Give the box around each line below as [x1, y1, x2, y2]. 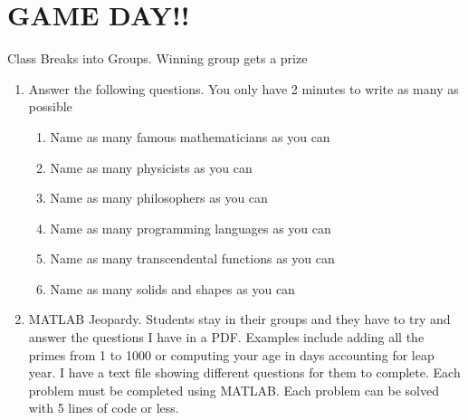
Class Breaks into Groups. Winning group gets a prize [7, 49, 308, 68]
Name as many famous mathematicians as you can [50, 127, 330, 146]
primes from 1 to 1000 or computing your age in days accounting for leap [28, 345, 435, 364]
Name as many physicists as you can [50, 157, 253, 177]
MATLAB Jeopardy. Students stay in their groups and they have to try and [28, 310, 451, 329]
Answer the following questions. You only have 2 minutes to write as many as [28, 79, 459, 98]
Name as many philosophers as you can [50, 188, 268, 207]
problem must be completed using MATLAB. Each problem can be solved [28, 380, 439, 399]
